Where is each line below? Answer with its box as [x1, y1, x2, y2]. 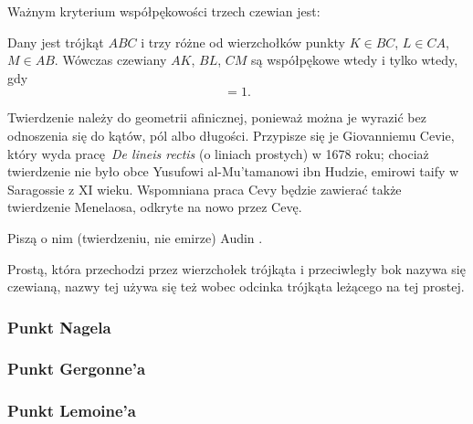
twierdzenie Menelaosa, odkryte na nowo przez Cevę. [7, 197, 302, 217]
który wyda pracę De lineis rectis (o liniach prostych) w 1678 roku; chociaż [7, 143, 429, 163]
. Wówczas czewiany [54, 50, 167, 69]
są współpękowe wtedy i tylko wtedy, [251, 50, 458, 69]
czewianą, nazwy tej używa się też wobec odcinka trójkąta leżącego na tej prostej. [7, 277, 465, 296]
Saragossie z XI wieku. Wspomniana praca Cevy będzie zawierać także [7, 179, 402, 198]
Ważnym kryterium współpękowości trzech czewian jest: [7, 2, 321, 20]
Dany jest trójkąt [7, 32, 104, 51]
